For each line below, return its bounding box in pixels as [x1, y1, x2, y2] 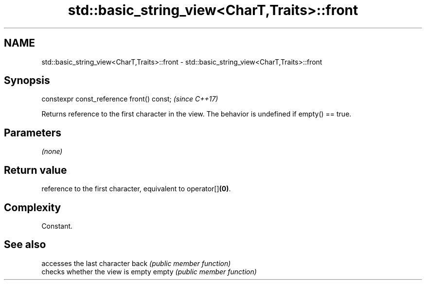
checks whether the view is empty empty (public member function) [41, 267, 257, 276]
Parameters [4, 126, 61, 139]
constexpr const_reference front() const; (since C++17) [41, 95, 218, 103]
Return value [4, 164, 67, 176]
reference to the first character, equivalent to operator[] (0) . [41, 184, 231, 193]
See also [4, 238, 46, 251]
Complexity [4, 201, 61, 214]
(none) [41, 147, 63, 156]
